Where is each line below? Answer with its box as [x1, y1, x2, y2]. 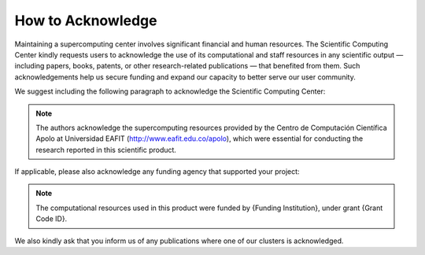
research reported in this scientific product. [35, 145, 177, 154]
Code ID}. [35, 214, 68, 224]
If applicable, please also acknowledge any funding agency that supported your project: [14, 167, 300, 176]
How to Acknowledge [14, 12, 157, 29]
